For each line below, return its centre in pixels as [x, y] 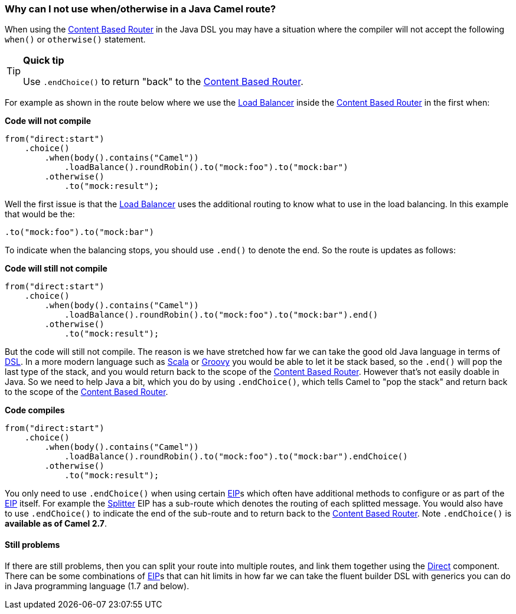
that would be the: [40, 214]
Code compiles [35, 410]
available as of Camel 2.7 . [56, 524]
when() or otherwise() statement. [75, 40]
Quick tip [44, 61]
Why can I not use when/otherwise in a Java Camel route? [141, 9]
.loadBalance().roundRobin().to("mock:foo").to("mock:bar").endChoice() [236, 457]
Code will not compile [48, 121]
